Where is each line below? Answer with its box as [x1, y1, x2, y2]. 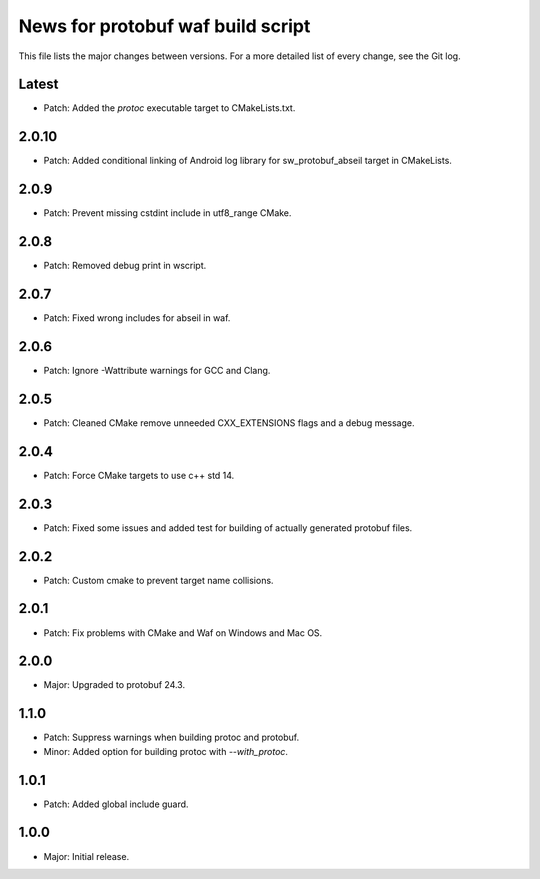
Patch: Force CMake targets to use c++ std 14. [43, 469, 235, 481]
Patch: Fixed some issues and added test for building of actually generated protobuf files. [43, 521, 413, 534]
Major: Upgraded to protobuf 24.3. [43, 679, 185, 691]
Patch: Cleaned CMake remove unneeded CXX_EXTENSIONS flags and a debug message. [43, 416, 415, 429]
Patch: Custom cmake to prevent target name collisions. [43, 574, 274, 586]
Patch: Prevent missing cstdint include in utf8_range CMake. [43, 207, 292, 219]
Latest [18, 76, 59, 93]
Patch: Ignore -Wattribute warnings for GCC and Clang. [43, 364, 271, 376]
